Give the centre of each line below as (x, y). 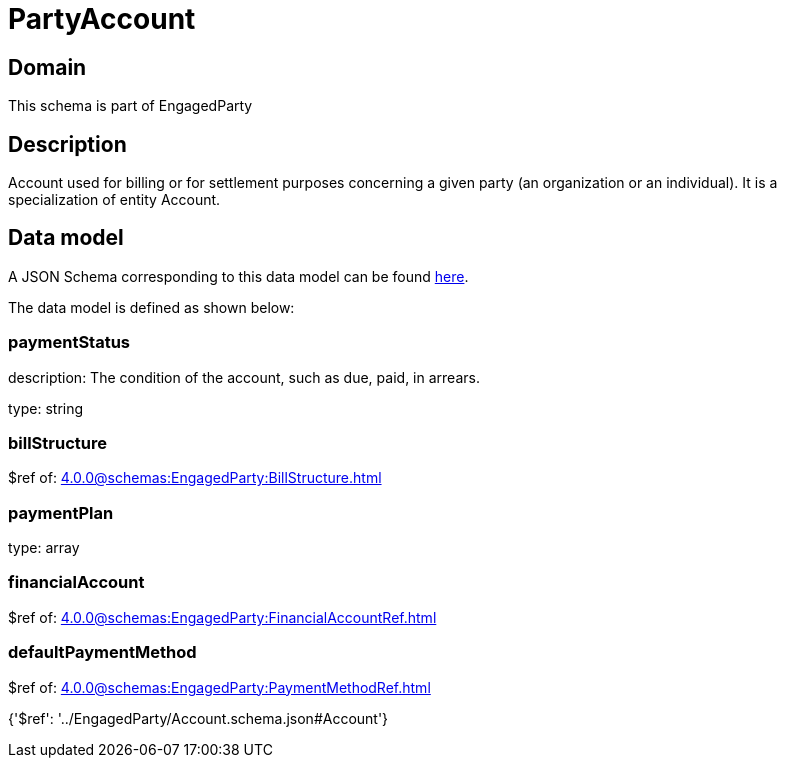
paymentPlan (61, 512)
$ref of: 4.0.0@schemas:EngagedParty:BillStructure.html (195, 478)
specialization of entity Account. (114, 200)
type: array (44, 548)
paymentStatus (69, 342)
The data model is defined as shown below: (151, 307)
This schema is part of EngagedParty (130, 106)
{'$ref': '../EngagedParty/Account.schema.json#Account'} (198, 718)
